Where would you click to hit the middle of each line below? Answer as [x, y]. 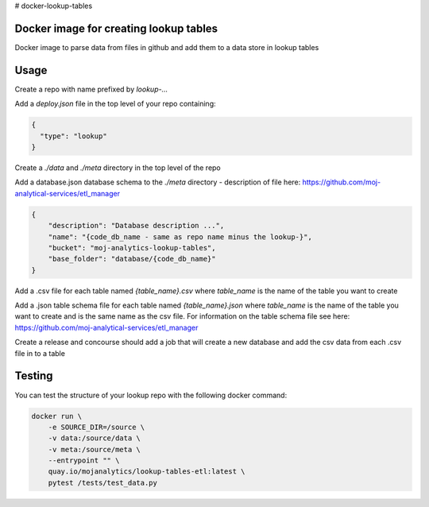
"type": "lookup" [73, 136]
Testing [34, 376]
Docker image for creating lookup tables [116, 28]
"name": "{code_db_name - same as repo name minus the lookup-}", [180, 237]
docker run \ [57, 416]
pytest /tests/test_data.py [103, 482]
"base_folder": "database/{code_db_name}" [132, 259]
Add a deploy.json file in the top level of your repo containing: [115, 104]
